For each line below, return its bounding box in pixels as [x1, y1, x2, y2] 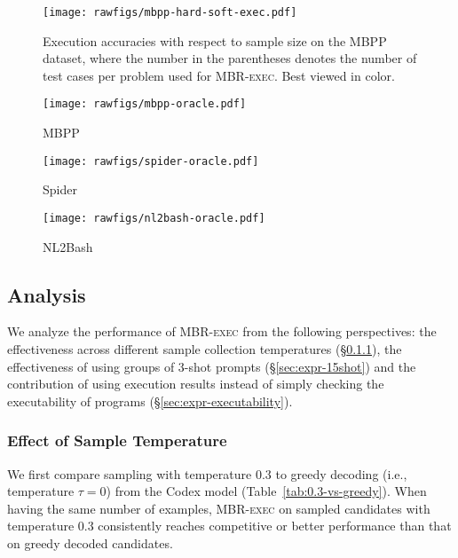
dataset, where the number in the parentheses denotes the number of [43, 49, 417, 67]
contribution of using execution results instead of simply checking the [7, 374, 384, 393]
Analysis [7, 280, 86, 308]
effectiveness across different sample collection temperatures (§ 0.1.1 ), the [7, 339, 402, 358]
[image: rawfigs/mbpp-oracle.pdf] [43, 98, 247, 111]
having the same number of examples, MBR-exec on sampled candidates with [7, 499, 430, 517]
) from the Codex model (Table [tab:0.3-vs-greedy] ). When [106, 482, 427, 500]
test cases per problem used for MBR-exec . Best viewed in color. [43, 66, 395, 84]
